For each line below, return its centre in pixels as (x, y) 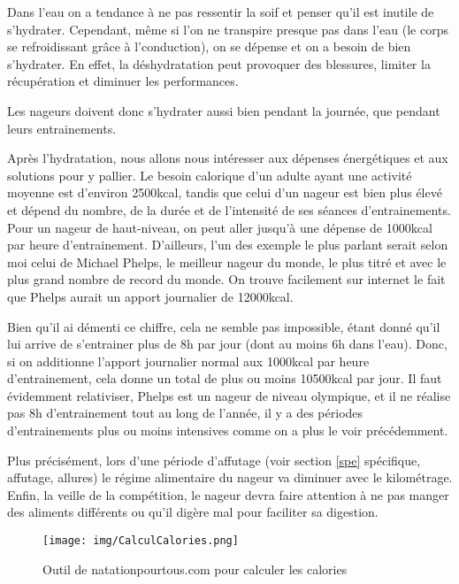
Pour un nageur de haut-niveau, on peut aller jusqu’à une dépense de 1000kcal (220, 227)
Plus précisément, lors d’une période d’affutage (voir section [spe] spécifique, (214, 460)
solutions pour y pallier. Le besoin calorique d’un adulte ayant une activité (210, 175)
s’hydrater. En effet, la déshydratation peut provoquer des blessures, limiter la (219, 63)
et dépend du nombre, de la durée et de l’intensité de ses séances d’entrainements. (229, 209)
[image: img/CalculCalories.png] (141, 541)
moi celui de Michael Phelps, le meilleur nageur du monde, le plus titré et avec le (227, 261)
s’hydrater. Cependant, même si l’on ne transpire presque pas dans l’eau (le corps (228, 29)
